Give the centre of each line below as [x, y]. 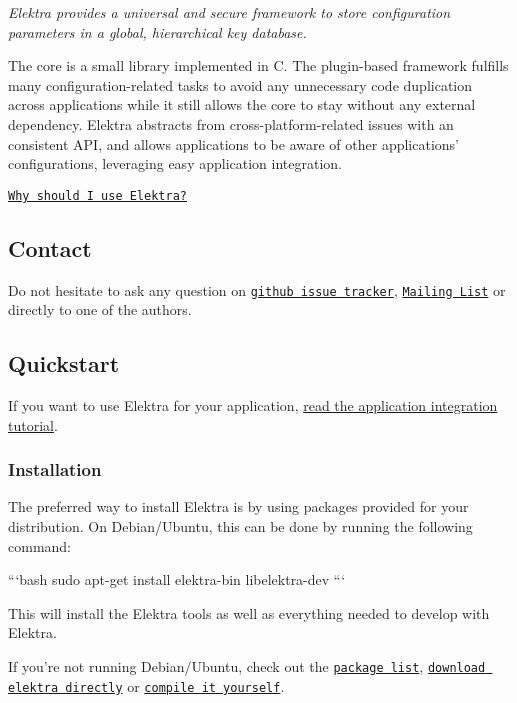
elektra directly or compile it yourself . [146, 685]
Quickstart [64, 363]
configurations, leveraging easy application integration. [175, 163]
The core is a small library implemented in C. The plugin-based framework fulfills [258, 65]
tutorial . [33, 424]
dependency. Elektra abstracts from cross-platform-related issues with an [231, 123]
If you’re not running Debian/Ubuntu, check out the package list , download [247, 666]
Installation [55, 469]
